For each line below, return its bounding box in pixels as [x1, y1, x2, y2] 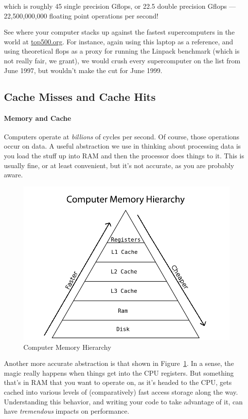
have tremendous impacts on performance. [4, 406, 129, 416]
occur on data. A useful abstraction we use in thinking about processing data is [4, 141, 241, 151]
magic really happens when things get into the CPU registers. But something [4, 367, 234, 378]
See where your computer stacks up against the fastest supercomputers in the [4, 27, 235, 37]
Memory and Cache [4, 113, 71, 123]
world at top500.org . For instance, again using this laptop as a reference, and [4, 36, 233, 46]
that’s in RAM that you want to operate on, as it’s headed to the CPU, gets [4, 377, 232, 387]
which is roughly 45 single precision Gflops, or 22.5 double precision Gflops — [4, 1, 236, 11]
